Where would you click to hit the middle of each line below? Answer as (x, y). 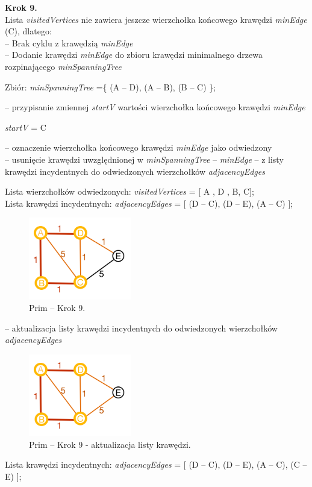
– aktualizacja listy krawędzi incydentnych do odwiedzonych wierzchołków (141, 328)
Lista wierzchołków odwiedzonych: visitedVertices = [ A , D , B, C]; (129, 191)
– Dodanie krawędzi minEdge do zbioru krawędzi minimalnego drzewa (134, 55)
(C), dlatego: (28, 31)
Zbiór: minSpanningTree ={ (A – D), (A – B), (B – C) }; (111, 86)
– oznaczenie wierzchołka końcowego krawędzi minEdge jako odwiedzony (139, 147)
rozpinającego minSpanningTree (63, 66)
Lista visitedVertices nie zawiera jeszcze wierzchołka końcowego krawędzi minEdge (156, 19)
